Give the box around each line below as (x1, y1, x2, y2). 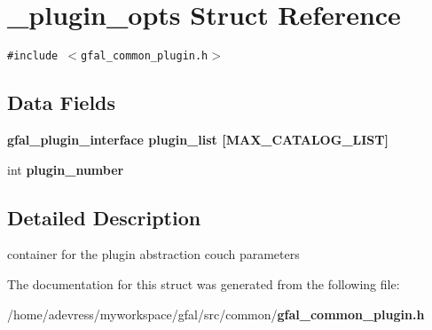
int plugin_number (7, 160, 124, 178)
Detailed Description (7, 203, 201, 231)
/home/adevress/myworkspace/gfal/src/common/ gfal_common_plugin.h (7, 304, 425, 323)
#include (7, 50, 59, 63)
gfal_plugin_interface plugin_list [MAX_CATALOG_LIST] (7, 130, 389, 148)
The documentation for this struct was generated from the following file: (7, 274, 400, 293)
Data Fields (7, 89, 116, 116)
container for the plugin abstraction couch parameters (7, 245, 300, 263)
